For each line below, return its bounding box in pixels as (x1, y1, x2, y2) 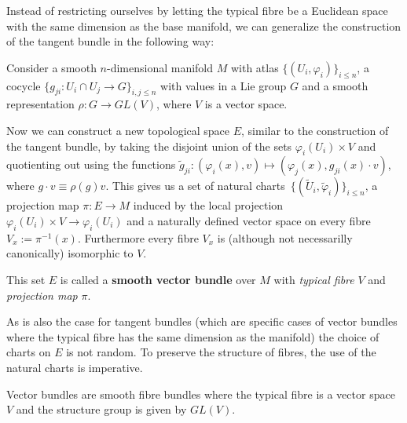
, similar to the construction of (241, 122, 389, 138)
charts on (6, 344, 51, 360)
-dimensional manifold (106, 59, 214, 75)
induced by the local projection (133, 197, 284, 213)
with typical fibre (273, 271, 354, 287)
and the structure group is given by (16, 401, 187, 418)
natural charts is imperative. (6, 359, 143, 375)
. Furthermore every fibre (77, 229, 199, 246)
